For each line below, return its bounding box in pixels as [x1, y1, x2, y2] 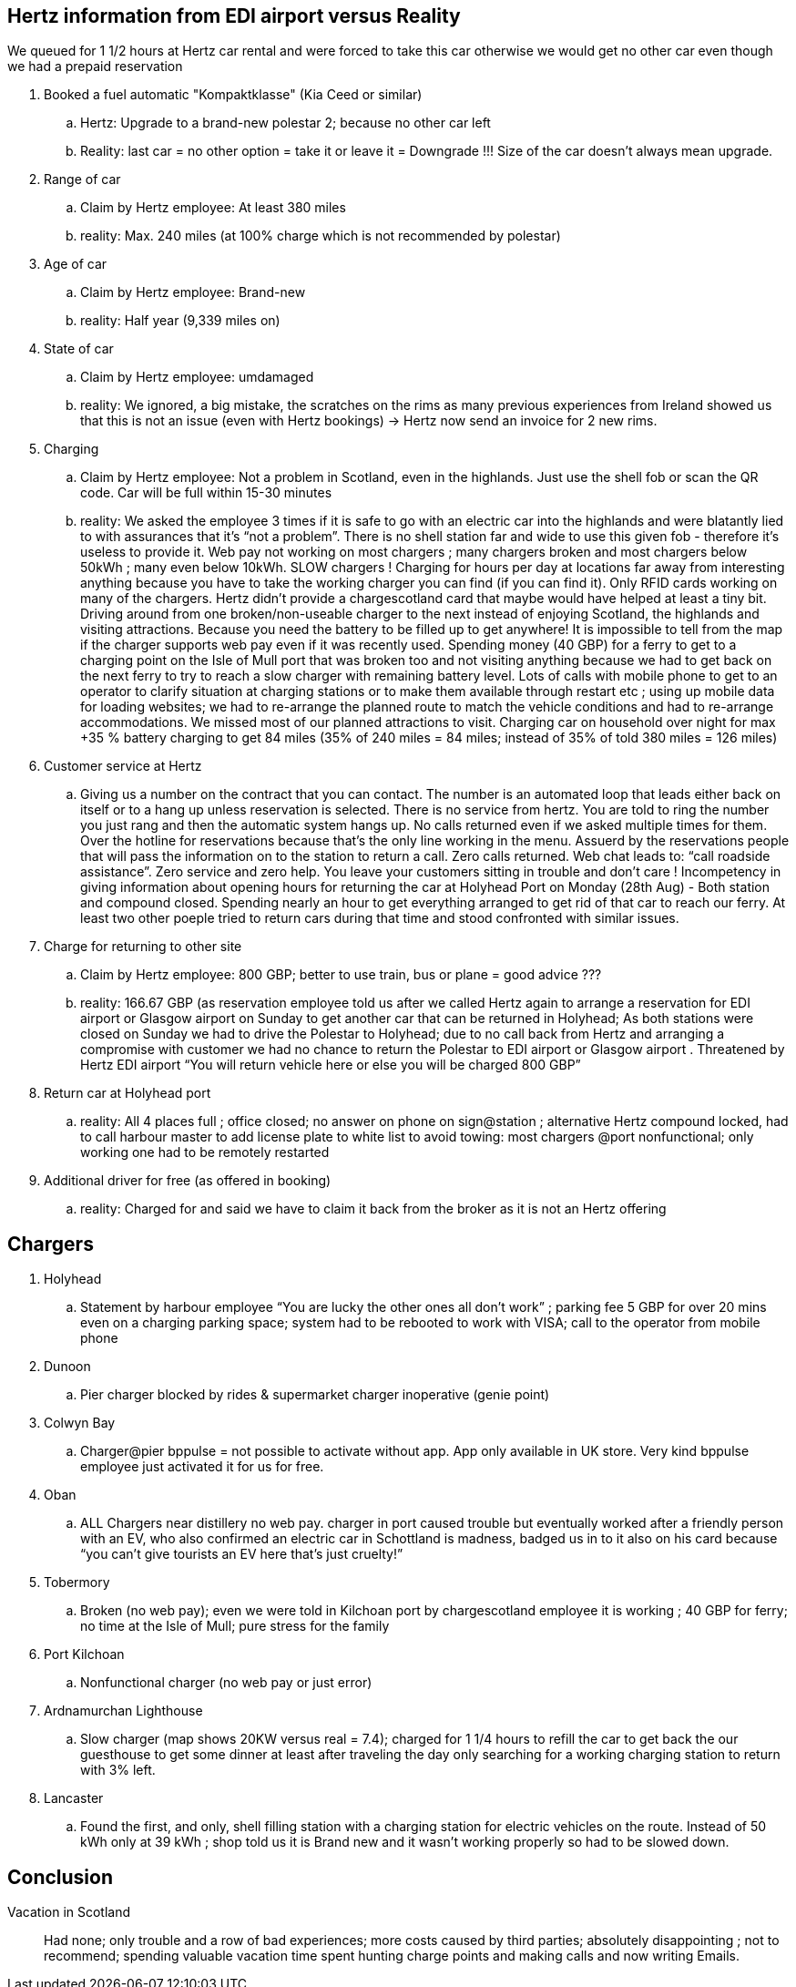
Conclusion [7, 1865, 114, 1889]
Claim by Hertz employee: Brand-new [80, 284, 306, 301]
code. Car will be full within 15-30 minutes [80, 485, 332, 501]
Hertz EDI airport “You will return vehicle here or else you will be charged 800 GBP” [80, 1057, 581, 1073]
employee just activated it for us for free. [80, 1459, 324, 1475]
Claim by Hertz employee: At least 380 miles [80, 200, 346, 216]
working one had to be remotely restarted [80, 1144, 330, 1161]
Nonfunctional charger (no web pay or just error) [80, 1675, 372, 1691]
